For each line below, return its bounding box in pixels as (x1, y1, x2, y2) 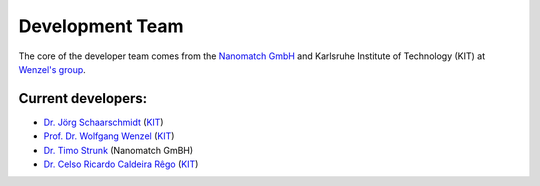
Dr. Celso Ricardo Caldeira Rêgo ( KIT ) (43, 158, 199, 170)
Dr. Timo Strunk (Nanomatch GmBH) (43, 144, 194, 156)
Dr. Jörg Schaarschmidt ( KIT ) (43, 116, 164, 128)
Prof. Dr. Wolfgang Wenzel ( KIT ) (43, 130, 175, 142)
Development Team (18, 15, 184, 37)
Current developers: (18, 90, 148, 107)
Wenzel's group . (18, 63, 87, 75)
